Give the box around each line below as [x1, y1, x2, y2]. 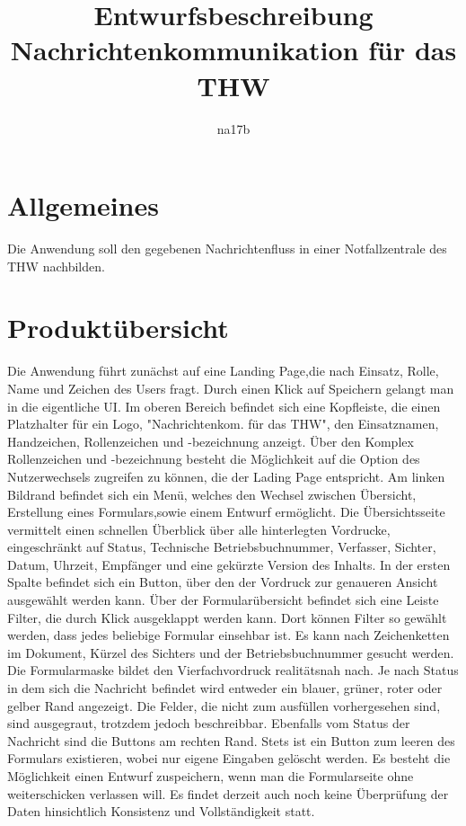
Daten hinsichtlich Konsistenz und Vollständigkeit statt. [7, 802, 315, 821]
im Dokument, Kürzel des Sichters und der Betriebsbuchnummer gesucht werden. [7, 643, 454, 662]
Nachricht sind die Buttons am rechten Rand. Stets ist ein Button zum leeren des [7, 731, 455, 750]
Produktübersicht [7, 309, 229, 346]
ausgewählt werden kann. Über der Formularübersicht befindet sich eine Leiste [7, 591, 439, 609]
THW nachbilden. [7, 256, 105, 275]
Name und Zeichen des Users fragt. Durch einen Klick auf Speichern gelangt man [7, 378, 454, 397]
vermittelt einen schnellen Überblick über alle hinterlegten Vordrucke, [7, 520, 391, 538]
